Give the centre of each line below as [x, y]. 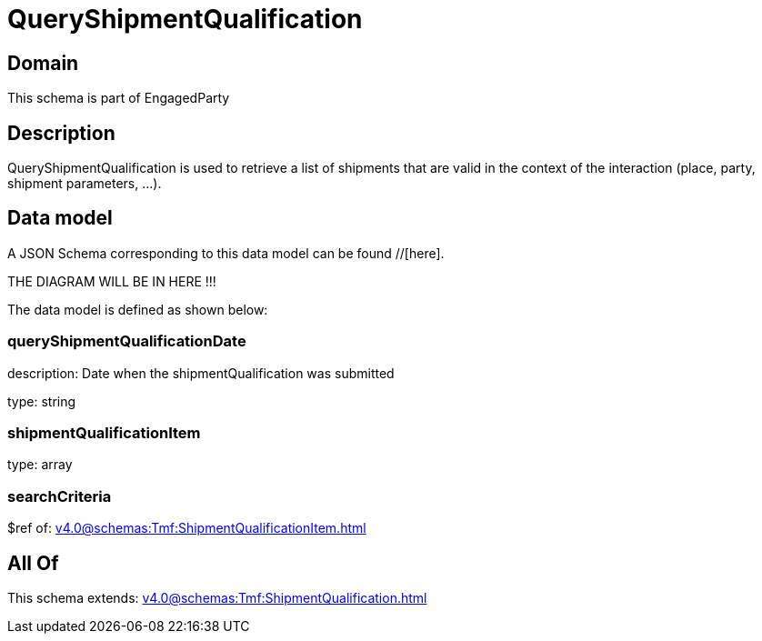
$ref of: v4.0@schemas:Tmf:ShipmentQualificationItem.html [187, 528]
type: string [42, 401]
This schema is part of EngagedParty [119, 98]
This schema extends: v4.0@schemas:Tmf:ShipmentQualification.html [217, 597]
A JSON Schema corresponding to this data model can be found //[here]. [226, 253]
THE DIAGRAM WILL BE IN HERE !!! [112, 281]
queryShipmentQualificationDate [127, 341]
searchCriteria [60, 496]
